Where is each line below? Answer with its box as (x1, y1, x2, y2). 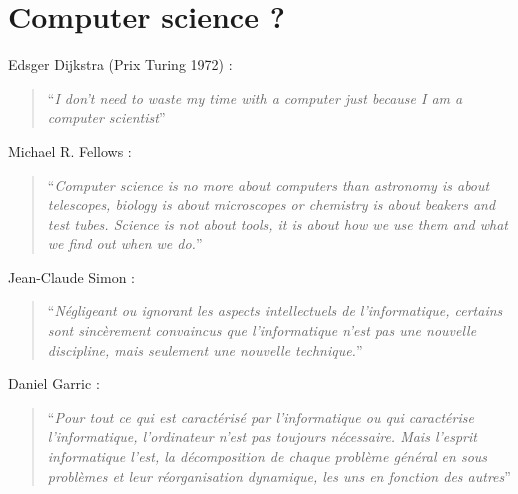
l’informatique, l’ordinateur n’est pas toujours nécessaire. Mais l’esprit (47, 426, 477, 447)
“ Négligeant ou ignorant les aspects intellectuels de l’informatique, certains (47, 300, 503, 321)
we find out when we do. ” (47, 233, 203, 254)
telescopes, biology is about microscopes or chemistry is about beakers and (47, 194, 496, 215)
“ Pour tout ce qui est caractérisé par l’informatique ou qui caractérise (47, 406, 474, 427)
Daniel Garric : (8, 373, 100, 394)
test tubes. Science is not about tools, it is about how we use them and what (47, 213, 508, 234)
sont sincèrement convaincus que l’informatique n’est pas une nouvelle (47, 320, 477, 341)
